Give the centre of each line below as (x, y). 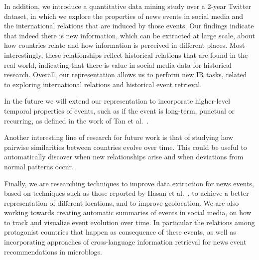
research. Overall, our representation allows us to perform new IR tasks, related (126, 74)
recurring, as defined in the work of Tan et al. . (76, 120)
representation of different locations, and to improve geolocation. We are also (122, 202)
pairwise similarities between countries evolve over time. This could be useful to (126, 147)
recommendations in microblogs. (53, 251)
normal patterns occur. (39, 166)
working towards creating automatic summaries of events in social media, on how (128, 212)
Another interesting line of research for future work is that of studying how (119, 137)
